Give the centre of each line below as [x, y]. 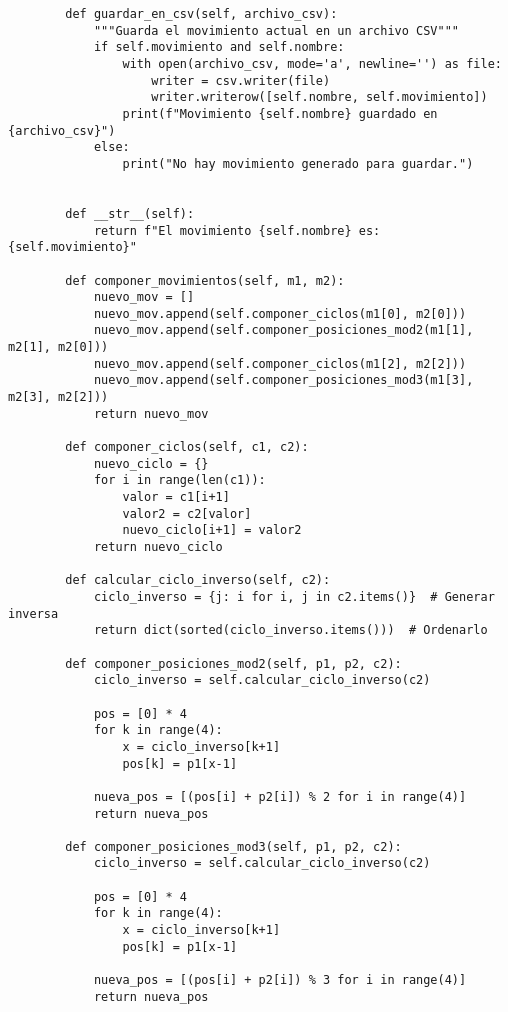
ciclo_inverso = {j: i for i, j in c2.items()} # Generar [294, 596]
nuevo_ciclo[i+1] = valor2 [212, 530]
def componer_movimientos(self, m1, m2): [205, 280]
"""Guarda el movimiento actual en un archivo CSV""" [276, 30]
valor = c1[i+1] [176, 497]
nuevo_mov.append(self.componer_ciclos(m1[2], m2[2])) [280, 363]
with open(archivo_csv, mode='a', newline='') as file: [312, 63]
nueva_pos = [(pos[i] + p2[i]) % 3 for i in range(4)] [280, 980]
